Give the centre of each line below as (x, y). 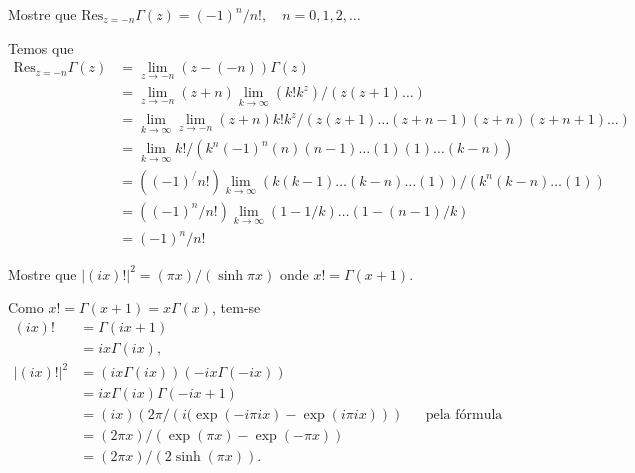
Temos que (41, 47)
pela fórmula (464, 415)
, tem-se (236, 307)
